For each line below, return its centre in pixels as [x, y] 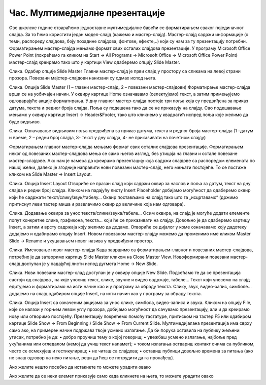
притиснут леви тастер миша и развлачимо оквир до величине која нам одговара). [97, 204]
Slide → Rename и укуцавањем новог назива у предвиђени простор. [81, 241]
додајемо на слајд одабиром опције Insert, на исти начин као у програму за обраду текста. [105, 293]
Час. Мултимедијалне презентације [87, 13]
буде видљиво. [25, 121]
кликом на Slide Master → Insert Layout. [50, 174]
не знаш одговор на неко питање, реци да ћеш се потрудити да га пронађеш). [92, 358]
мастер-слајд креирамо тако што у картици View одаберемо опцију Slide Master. [95, 62]
